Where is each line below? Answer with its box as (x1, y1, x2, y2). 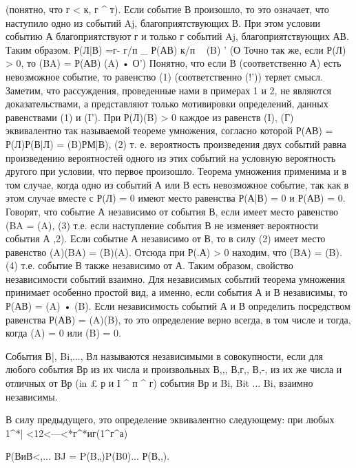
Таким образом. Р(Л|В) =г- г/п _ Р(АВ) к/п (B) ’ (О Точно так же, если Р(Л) (6, 42, 346, 56)
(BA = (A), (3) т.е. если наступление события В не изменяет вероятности (6, 217, 319, 232)
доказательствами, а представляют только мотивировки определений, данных (6, 96, 328, 111)
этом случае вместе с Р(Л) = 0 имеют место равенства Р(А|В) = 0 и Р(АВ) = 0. (6, 191, 346, 205)
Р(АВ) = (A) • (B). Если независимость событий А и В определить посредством (6, 299, 350, 313)
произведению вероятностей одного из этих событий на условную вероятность (6, 150, 336, 164)
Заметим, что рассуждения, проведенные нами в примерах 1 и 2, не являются (6, 83, 332, 97)
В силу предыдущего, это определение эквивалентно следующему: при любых (6, 412, 335, 427)
